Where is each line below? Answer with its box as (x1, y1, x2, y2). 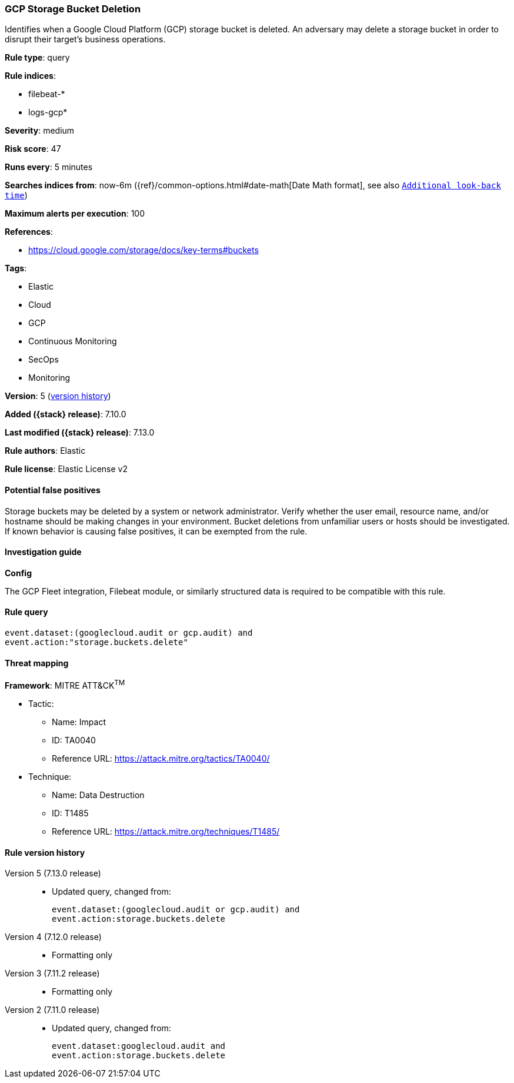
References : (5, 227, 53, 237)
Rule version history (5, 847, 85, 858)
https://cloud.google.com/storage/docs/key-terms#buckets (28, 245, 259, 255)
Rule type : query (5, 52, 70, 63)
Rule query (5, 607, 48, 617)
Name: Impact (52, 716, 106, 727)
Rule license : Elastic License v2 (5, 464, 128, 474)
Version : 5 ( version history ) (5, 391, 111, 401)
